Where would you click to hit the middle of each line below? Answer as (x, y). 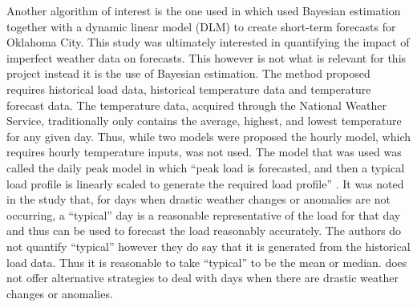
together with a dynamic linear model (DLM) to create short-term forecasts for (201, 26)
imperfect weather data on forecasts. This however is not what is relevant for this (206, 57)
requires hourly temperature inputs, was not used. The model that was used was (204, 152)
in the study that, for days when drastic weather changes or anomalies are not (198, 199)
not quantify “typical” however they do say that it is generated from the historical (208, 246)
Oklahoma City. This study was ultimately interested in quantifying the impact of (208, 42)
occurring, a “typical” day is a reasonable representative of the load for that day (204, 214)
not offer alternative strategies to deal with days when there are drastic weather (202, 278)
